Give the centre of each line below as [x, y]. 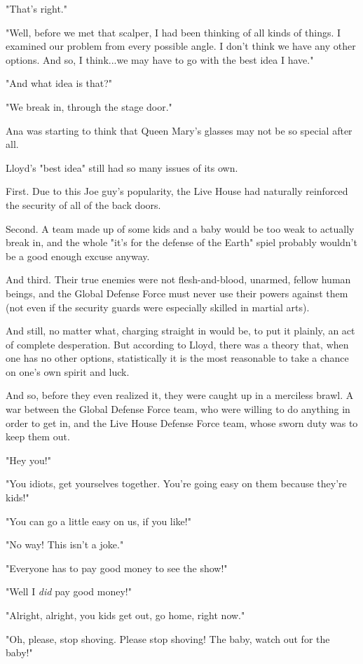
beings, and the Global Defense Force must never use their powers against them [177, 293]
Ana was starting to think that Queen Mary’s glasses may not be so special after [179, 130]
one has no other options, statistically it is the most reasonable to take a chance [177, 358]
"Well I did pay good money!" [69, 591]
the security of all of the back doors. [83, 204]
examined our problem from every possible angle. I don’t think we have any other [181, 46]
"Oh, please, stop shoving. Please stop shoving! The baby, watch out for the [168, 638]
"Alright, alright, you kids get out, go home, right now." [125, 615]
